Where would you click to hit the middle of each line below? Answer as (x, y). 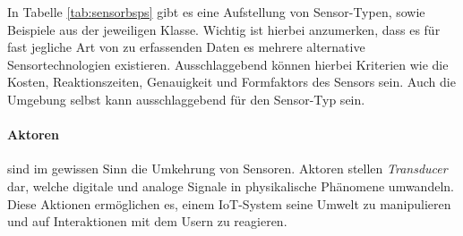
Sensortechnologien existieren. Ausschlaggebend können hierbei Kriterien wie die (228, 64)
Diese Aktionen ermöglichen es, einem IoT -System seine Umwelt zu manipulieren (229, 203)
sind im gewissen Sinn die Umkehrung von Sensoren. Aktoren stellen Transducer (227, 169)
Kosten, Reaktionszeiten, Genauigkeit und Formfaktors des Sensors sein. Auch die (231, 82)
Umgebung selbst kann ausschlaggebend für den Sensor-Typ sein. (186, 99)
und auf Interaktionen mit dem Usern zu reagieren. (147, 221)
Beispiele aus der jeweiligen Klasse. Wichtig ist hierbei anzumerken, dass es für (224, 29)
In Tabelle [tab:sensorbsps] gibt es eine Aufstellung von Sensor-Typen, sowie (216, 12)
